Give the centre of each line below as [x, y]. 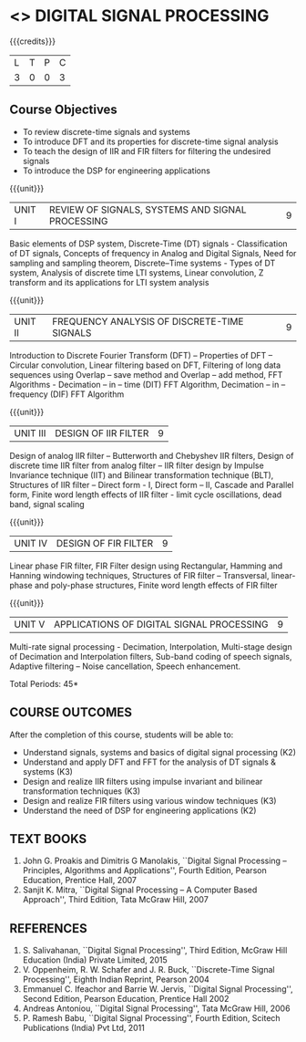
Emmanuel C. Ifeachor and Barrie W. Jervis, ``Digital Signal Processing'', [158, 989]
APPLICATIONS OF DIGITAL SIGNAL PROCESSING [161, 624]
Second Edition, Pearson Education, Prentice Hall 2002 [126, 999]
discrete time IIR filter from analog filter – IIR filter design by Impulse [137, 465]
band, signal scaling [47, 504]
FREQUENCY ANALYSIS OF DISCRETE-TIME [148, 321]
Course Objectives [64, 110]
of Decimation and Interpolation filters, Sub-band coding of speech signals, [151, 656]
